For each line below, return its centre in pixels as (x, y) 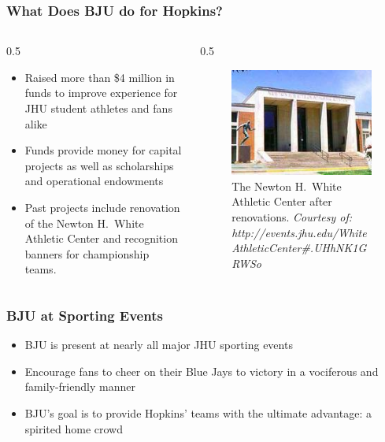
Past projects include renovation (102, 207)
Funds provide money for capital (103, 150)
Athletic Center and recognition (101, 238)
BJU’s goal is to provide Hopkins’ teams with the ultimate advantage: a (198, 412)
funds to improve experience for (101, 93)
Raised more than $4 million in (100, 77)
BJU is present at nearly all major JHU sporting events (159, 345)
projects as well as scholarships (99, 165)
